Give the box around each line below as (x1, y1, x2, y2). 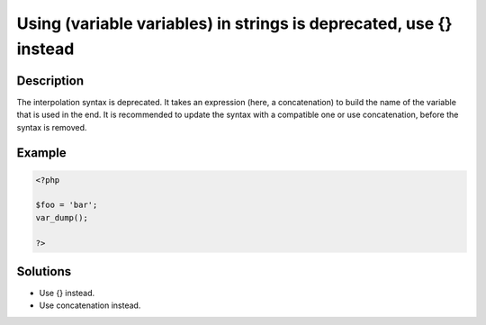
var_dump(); (35, 212, 89, 222)
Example (16, 145, 67, 161)
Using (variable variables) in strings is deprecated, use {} (16, 14, 454, 33)
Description (16, 73, 85, 88)
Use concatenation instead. (39, 300, 141, 311)
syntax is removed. (16, 122, 87, 132)
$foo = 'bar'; (35, 200, 98, 211)
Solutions (16, 264, 72, 279)
